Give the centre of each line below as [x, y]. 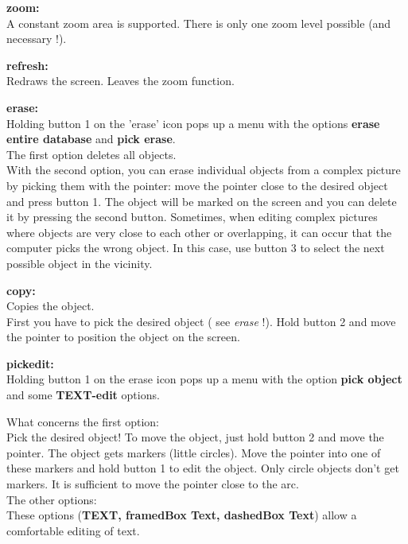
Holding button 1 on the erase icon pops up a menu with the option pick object [204, 379]
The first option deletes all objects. [91, 154]
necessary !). [37, 39]
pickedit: [30, 363]
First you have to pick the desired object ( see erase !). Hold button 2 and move [201, 321]
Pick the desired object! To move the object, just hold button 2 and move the [195, 437]
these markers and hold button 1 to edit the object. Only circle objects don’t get [203, 468]
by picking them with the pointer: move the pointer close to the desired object [197, 185]
